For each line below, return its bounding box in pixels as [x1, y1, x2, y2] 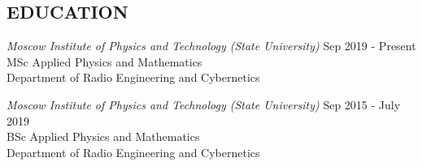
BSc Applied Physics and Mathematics [7, 128, 200, 145]
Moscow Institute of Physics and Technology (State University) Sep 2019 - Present [7, 37, 416, 54]
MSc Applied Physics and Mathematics [7, 53, 202, 70]
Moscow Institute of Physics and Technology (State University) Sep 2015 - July [7, 96, 401, 113]
